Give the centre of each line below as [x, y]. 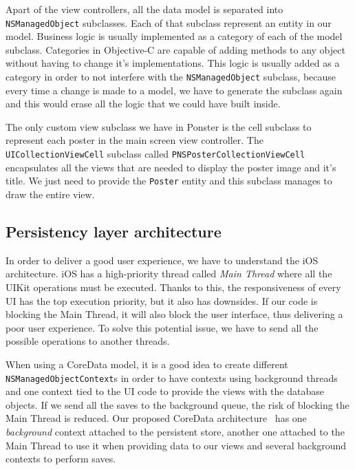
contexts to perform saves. [61, 459]
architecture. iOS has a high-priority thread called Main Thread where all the [169, 274]
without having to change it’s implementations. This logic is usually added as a [173, 63]
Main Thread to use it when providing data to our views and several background [176, 445]
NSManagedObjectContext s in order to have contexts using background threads [172, 377]
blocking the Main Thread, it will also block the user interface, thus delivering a [174, 314]
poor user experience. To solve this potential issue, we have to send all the [162, 327]
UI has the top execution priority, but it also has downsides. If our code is [162, 300]
